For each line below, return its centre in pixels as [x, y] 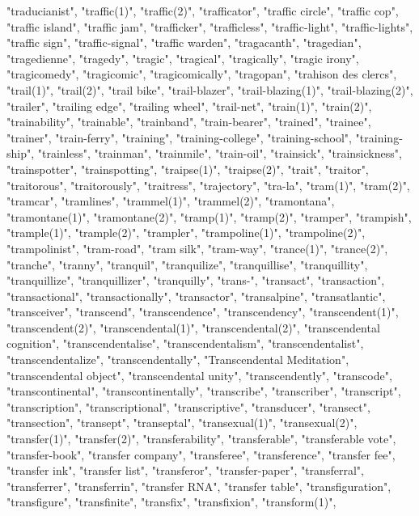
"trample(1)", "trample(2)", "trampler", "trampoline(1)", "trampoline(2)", [186, 233]
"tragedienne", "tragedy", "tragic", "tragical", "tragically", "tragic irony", [183, 58]
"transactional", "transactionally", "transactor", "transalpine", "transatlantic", [196, 296]
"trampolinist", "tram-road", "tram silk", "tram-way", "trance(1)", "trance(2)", [197, 248]
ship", [21, 153]
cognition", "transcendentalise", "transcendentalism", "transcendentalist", [185, 343]
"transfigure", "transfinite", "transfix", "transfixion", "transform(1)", [171, 502]
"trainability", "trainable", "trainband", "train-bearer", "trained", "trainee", [189, 122]
